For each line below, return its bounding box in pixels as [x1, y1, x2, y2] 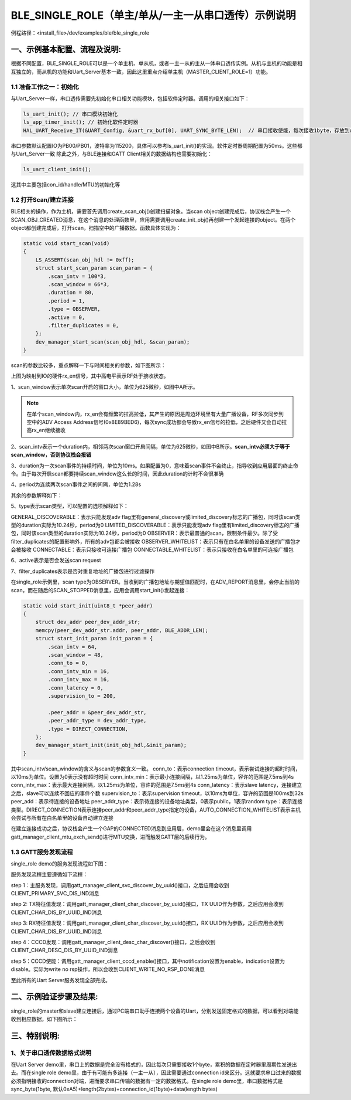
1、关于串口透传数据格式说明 [11, 1048, 92, 1057]
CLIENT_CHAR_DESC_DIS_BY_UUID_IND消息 [11, 947, 118, 954]
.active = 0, [47, 314, 85, 321]
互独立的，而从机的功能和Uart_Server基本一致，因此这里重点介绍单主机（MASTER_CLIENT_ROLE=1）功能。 [11, 68, 271, 75]
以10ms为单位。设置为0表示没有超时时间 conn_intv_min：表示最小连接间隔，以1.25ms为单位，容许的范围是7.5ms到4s [11, 773, 294, 780]
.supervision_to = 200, [47, 692, 116, 699]
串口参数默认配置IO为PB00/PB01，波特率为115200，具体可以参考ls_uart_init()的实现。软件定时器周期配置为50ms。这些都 [11, 142, 302, 149]
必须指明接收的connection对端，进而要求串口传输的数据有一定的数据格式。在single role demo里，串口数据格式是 [11, 1077, 283, 1084]
